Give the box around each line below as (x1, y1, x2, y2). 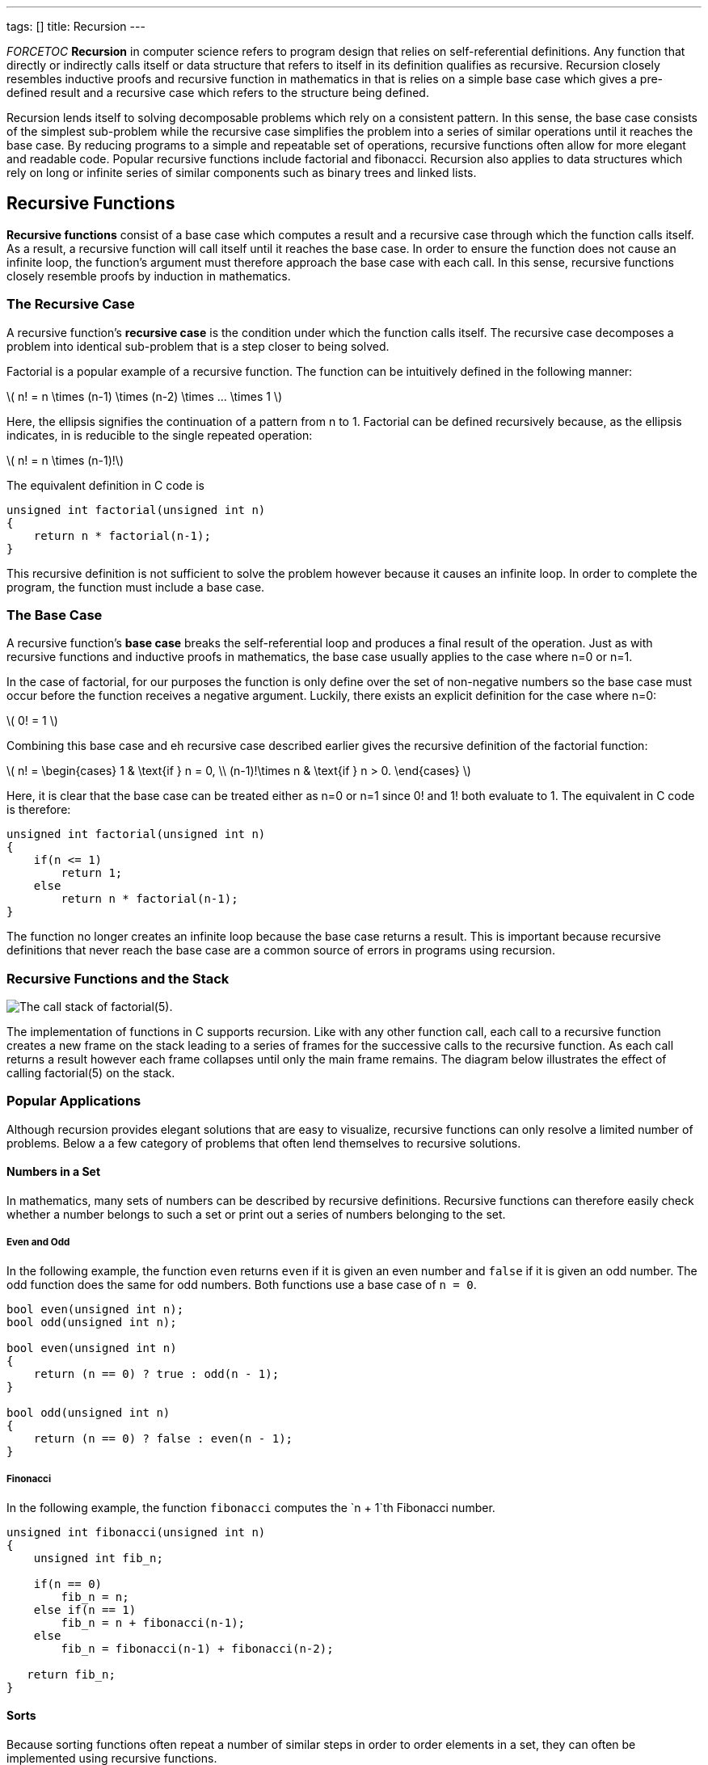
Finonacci (6, 1473, 52, 1485)
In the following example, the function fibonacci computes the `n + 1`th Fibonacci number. (6, 1500, 495, 1514)
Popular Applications (6, 1093, 141, 1110)
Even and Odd (6, 1236, 70, 1249)
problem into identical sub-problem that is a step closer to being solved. (6, 339, 390, 353)
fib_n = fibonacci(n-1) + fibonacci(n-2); (61, 1641, 334, 1655)
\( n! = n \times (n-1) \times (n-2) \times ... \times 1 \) (6, 389, 283, 403)
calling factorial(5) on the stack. (6, 1066, 175, 1080)
